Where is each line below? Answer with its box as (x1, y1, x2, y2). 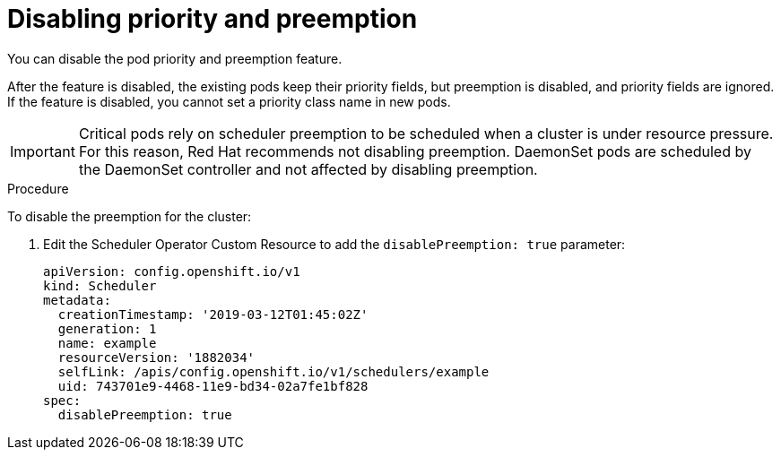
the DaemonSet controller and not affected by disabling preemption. (78, 160, 538, 178)
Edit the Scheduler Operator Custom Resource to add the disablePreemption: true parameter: (43, 236, 626, 252)
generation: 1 (57, 321, 157, 336)
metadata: (43, 292, 111, 307)
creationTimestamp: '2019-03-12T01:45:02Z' (57, 306, 369, 322)
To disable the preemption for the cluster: (7, 208, 252, 224)
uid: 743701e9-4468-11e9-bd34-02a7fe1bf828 (57, 378, 369, 393)
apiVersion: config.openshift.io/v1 (43, 263, 300, 279)
